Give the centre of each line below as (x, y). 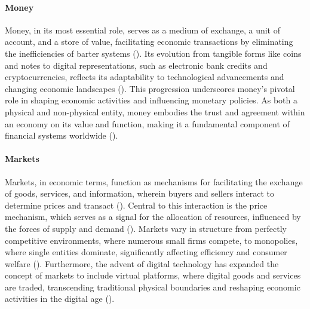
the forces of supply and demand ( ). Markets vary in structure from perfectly (146, 228)
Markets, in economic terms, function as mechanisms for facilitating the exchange (154, 181)
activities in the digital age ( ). (60, 299)
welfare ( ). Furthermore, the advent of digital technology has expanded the (142, 263)
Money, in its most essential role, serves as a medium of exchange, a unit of (143, 30)
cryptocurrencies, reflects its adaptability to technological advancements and (145, 77)
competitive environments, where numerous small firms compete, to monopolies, (151, 240)
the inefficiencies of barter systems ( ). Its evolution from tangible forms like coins (153, 53)
